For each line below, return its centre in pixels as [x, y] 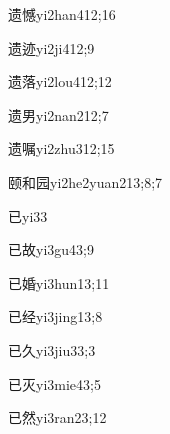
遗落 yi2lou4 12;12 [60, 81]
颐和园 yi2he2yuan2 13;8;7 [85, 181]
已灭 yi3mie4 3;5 [54, 383]
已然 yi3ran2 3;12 [57, 417]
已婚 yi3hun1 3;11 [59, 282]
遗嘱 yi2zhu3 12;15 [61, 148]
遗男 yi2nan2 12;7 [58, 114]
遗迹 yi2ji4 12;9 [51, 47]
